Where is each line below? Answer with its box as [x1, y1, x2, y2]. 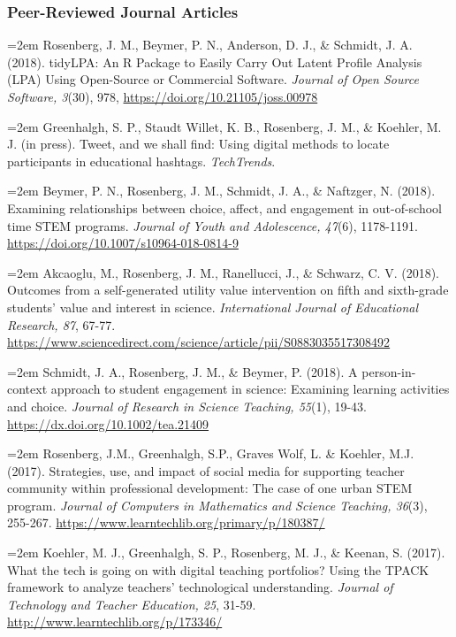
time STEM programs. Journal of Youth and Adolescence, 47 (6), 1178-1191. [7, 216, 418, 234]
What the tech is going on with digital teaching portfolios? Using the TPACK [7, 560, 429, 579]
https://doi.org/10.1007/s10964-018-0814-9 [7, 234, 239, 252]
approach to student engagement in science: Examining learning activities [50, 380, 450, 398]
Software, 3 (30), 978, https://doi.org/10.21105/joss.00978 [7, 88, 318, 105]
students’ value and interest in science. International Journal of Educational [7, 297, 419, 316]
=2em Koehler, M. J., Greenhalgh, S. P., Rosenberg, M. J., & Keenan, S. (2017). [7, 543, 445, 562]
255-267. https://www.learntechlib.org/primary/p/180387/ [7, 513, 325, 532]
